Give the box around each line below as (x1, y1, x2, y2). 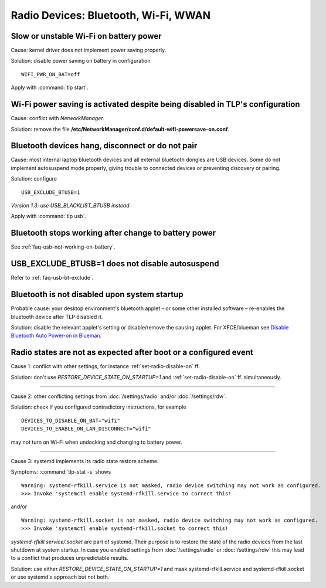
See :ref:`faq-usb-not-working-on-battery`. (11, 243, 116, 250)
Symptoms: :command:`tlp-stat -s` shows (11, 468, 111, 475)
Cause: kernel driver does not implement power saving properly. (11, 47, 167, 54)
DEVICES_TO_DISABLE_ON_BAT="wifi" (21, 417, 120, 424)
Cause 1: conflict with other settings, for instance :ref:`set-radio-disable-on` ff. (11, 363, 200, 370)
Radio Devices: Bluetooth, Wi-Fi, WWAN (11, 9, 211, 22)
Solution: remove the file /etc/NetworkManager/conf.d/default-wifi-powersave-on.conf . (11, 125, 230, 132)
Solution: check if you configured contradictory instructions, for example (11, 403, 186, 410)
